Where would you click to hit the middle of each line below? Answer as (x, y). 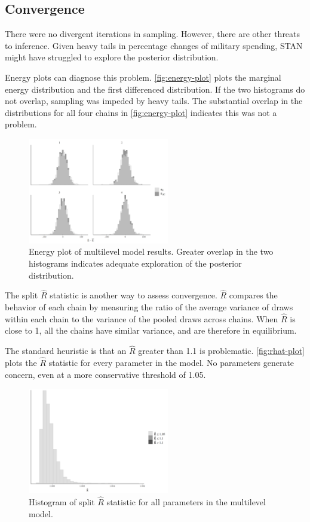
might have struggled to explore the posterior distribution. (112, 57)
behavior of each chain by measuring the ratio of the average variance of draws (149, 307)
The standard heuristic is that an (66, 351)
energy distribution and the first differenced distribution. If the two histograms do (155, 89)
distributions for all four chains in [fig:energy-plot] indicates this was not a (141, 112)
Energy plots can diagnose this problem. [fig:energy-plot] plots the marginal (143, 77)
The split (22, 295)
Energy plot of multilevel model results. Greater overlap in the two (151, 251)
